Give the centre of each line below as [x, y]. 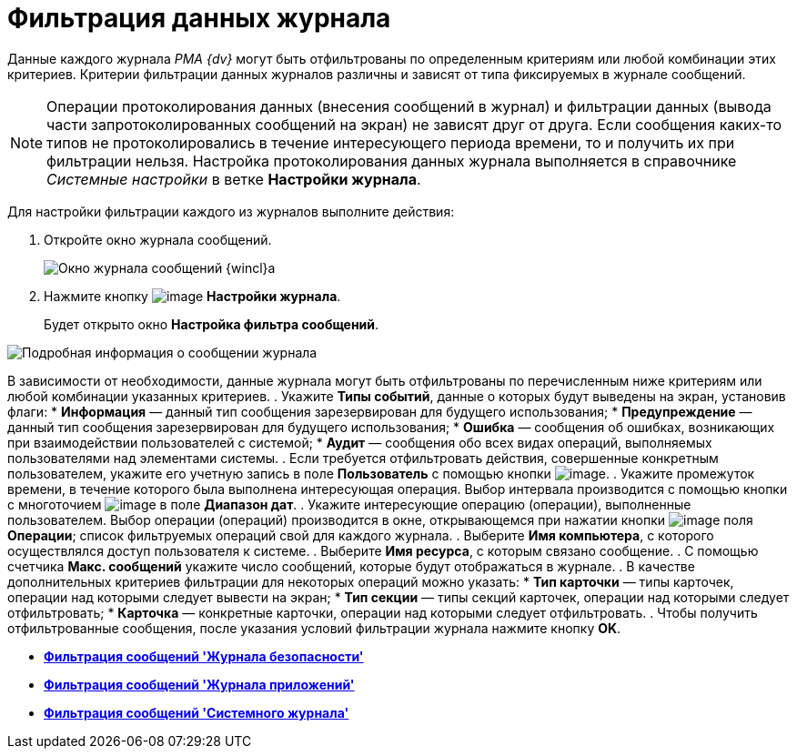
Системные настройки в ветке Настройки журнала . [234, 179]
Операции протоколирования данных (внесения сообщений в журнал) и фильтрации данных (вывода [409, 106]
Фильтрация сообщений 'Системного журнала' [197, 712]
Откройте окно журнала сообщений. [158, 239]
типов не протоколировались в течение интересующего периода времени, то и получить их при [391, 142]
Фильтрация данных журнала [199, 18]
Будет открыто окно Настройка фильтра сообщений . [212, 324]
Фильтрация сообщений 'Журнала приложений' [199, 684]
